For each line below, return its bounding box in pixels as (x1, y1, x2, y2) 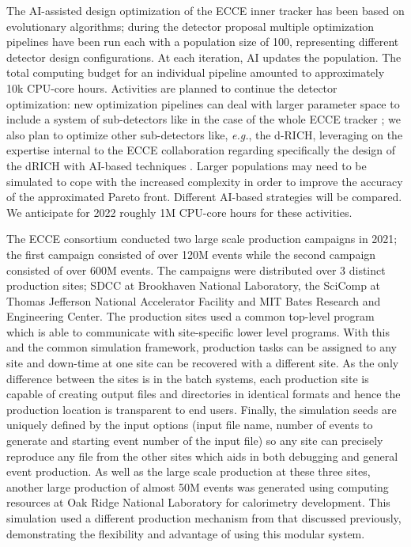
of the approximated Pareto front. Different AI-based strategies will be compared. (6, 188, 402, 205)
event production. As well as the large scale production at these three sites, (6, 463, 371, 480)
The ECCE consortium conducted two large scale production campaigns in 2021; (6, 230, 398, 247)
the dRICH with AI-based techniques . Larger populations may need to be (6, 157, 367, 173)
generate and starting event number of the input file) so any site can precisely (6, 432, 383, 449)
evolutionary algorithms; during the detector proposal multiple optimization (6, 17, 375, 34)
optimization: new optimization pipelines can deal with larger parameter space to (6, 95, 400, 112)
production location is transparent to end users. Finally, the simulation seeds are (6, 401, 397, 417)
